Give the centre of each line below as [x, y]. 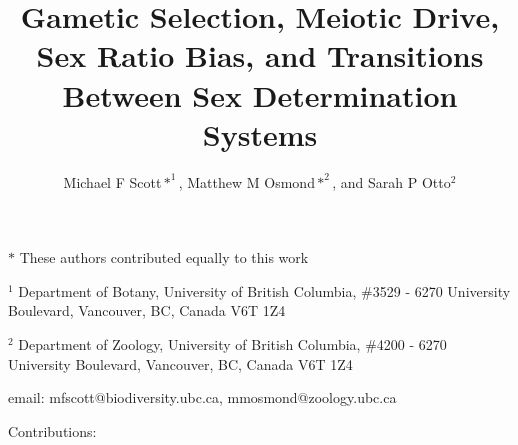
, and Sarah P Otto [391, 181]
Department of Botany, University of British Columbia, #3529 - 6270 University [264, 290]
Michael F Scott [112, 181]
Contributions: [52, 430]
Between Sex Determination [260, 94]
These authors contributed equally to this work [164, 257]
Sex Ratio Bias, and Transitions [260, 55]
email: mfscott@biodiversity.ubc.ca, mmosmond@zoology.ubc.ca [202, 397]
